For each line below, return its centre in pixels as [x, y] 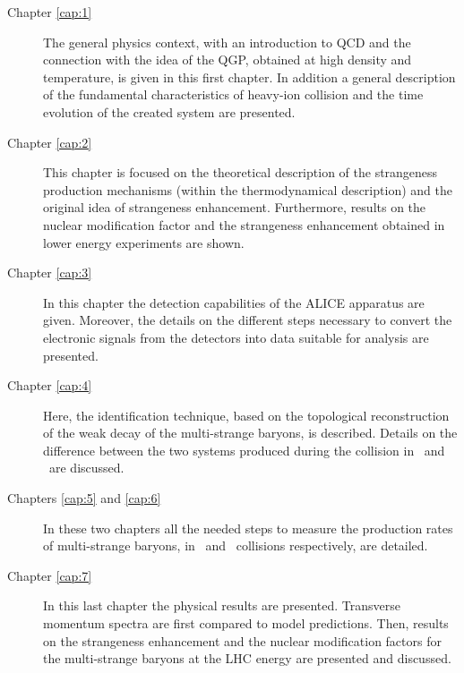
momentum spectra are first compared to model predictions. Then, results [246, 623]
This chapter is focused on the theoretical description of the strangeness [241, 172]
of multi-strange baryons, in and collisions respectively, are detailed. [236, 545]
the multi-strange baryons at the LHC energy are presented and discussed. [247, 658]
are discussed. [86, 468]
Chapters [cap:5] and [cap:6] [84, 498]
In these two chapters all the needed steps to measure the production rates [248, 528]
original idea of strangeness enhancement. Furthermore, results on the [235, 207]
